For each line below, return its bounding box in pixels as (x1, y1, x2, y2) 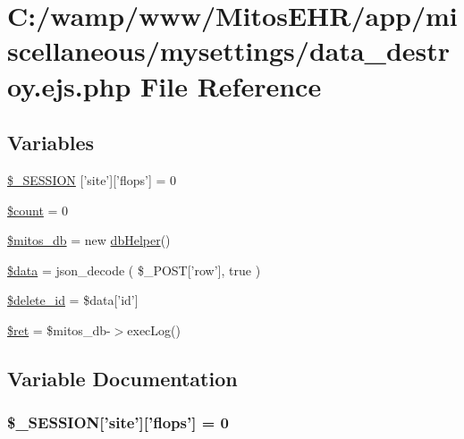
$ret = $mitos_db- (7, 320, 111, 339)
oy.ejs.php (7, 67, 131, 104)
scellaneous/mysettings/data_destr (7, 32, 451, 69)
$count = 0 (7, 200, 69, 219)
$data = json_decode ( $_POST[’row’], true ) (7, 260, 261, 279)
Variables (7, 129, 95, 156)
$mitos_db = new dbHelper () (7, 231, 171, 249)
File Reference (140, 67, 322, 104)
